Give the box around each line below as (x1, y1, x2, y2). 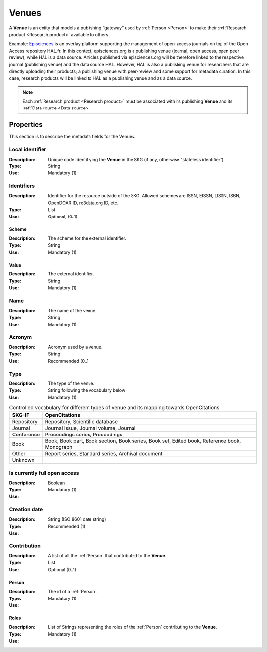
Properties (9, 120, 43, 129)
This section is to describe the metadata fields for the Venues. (9, 134, 136, 140)
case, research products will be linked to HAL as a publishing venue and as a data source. (9, 75, 192, 81)
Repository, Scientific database (45, 418, 118, 425)
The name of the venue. (48, 308, 97, 314)
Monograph (45, 444, 73, 451)
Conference (12, 431, 40, 438)
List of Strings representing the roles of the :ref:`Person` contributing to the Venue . (48, 624, 217, 630)
